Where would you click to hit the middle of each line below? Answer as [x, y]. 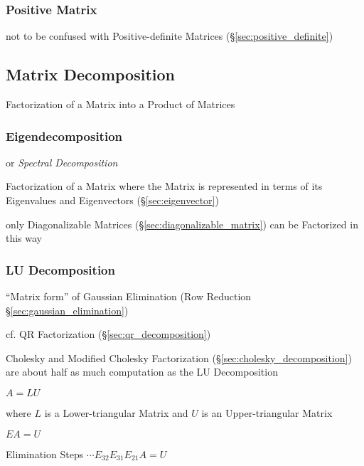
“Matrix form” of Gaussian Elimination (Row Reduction [129, 296]
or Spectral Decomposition [62, 162]
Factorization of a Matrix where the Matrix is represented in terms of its [164, 186]
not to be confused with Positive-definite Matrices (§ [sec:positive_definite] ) [170, 36]
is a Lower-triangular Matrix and [116, 412]
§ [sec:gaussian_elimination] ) [67, 310]
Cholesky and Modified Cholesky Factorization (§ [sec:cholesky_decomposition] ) [179, 358]
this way [24, 238]
